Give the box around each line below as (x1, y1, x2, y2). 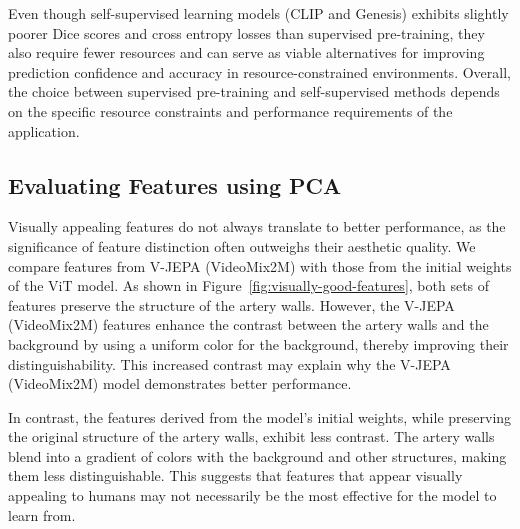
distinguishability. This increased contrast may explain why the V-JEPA (8, 353, 451, 374)
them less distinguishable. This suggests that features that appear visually (8, 465, 463, 486)
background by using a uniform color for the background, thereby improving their (8, 333, 509, 354)
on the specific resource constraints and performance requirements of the (8, 100, 453, 121)
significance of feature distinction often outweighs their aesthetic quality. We (8, 235, 476, 256)
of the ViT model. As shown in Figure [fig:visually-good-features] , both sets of (8, 275, 490, 296)
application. (8, 120, 80, 141)
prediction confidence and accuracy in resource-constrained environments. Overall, (8, 61, 511, 82)
